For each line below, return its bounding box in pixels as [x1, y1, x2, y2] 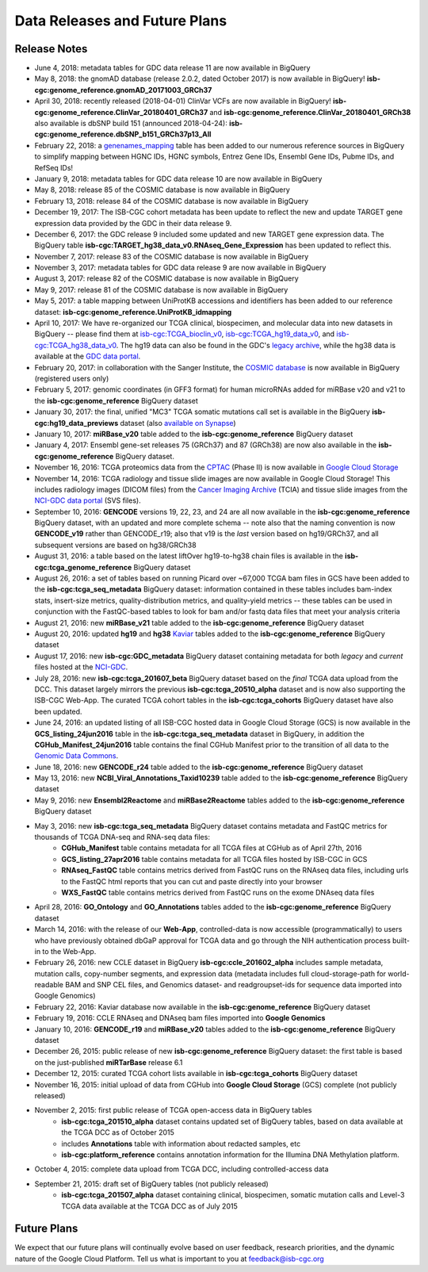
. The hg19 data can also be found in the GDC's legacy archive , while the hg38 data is [116, 340, 396, 350]
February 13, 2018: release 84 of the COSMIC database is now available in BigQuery [34, 196, 309, 205]
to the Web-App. [42, 946, 97, 956]
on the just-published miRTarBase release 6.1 [34, 1057, 183, 1067]
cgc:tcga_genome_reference [34, 562, 132, 572]
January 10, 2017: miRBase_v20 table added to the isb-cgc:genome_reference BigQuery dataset [34, 429, 353, 439]
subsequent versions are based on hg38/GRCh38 [34, 540, 197, 550]
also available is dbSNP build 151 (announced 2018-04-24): [34, 119, 227, 128]
